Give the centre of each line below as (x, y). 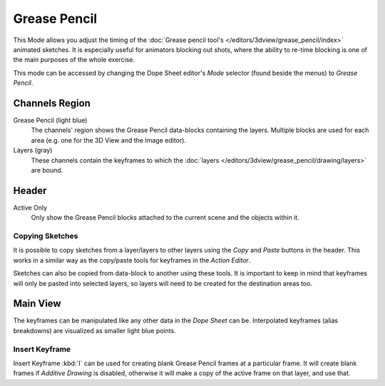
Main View (37, 304)
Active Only (30, 208)
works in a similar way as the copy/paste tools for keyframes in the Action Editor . (132, 260)
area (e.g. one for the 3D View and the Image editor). (109, 140)
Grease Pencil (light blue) (50, 121)
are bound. (47, 170)
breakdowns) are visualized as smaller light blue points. (94, 330)
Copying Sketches (46, 236)
